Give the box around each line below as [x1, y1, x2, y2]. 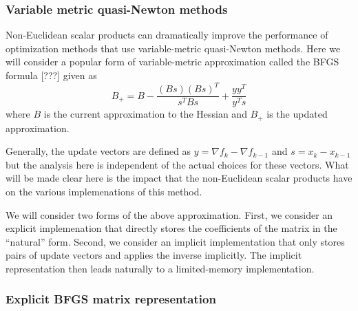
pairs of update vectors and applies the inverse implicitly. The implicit [6, 248, 302, 262]
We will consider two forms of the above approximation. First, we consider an [6, 207, 333, 222]
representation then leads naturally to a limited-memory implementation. [6, 261, 315, 275]
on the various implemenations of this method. [6, 184, 202, 198]
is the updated [266, 107, 328, 121]
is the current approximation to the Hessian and [43, 107, 247, 121]
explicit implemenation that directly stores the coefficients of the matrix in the [6, 221, 337, 235]
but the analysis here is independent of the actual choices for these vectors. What [6, 157, 349, 171]
